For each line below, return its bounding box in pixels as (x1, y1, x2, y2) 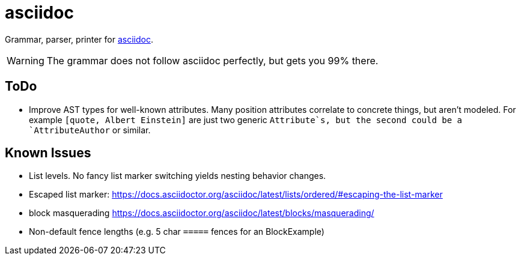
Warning (7, 54, 44, 67)
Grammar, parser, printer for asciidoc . (5, 34, 153, 44)
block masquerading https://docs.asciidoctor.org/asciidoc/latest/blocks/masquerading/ (29, 208, 374, 219)
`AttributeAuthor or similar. (29, 124, 151, 135)
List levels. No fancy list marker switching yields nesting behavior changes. (29, 171, 326, 181)
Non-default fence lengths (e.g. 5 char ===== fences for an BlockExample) (29, 226, 324, 237)
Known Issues (5, 145, 91, 161)
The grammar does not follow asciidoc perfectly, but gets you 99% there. (46, 54, 379, 67)
